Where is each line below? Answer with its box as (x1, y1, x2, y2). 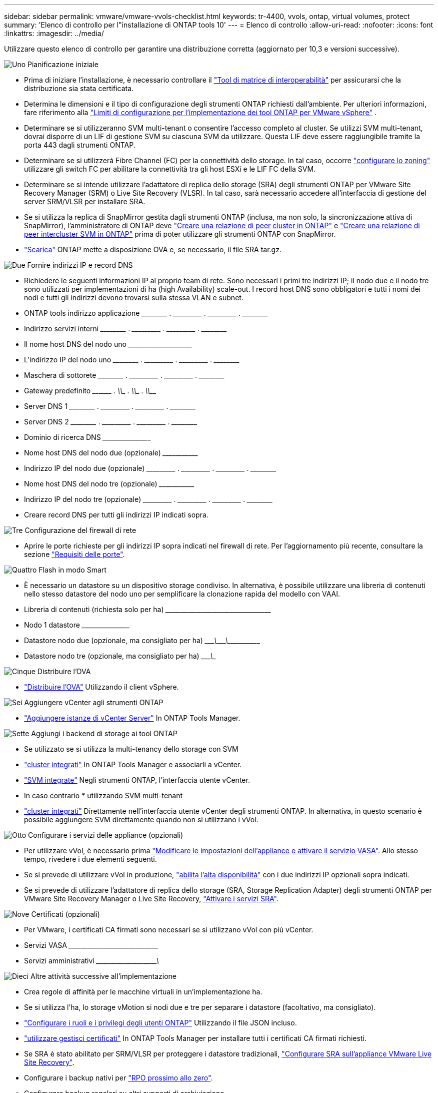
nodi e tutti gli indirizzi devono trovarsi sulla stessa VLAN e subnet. (24, 293, 243, 302)
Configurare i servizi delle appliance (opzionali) (28, 831, 183, 839)
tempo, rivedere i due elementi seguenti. (24, 855, 157, 863)
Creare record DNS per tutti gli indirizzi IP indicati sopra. (24, 510, 208, 519)
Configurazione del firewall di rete (24, 526, 136, 534)
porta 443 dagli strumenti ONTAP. (24, 141, 135, 149)
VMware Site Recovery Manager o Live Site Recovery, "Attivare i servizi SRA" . (24, 894, 279, 903)
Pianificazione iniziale (27, 60, 98, 69)
